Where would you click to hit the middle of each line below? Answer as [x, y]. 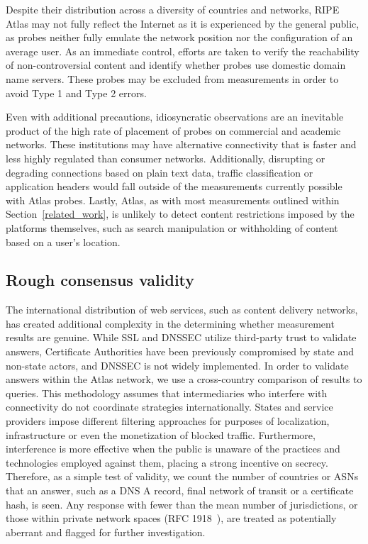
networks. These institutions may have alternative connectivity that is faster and [181, 144]
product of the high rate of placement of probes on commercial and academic [173, 130]
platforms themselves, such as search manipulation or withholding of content [172, 227]
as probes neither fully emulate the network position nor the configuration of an [179, 37]
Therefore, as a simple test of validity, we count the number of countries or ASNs [182, 476]
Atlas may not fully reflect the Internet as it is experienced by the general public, [183, 23]
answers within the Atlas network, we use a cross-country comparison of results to [184, 379]
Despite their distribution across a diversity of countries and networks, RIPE [173, 9]
